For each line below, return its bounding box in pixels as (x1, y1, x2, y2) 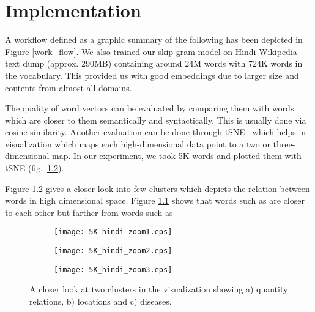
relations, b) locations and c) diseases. (29, 295, 172, 307)
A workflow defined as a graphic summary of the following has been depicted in (5, 33, 303, 46)
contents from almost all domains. (5, 81, 132, 94)
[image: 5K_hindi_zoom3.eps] (54, 265, 172, 274)
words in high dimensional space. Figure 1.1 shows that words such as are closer (5, 194, 305, 207)
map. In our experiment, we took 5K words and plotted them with (52, 149, 302, 162)
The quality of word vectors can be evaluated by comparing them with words (5, 102, 294, 114)
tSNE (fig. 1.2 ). (5, 162, 64, 174)
